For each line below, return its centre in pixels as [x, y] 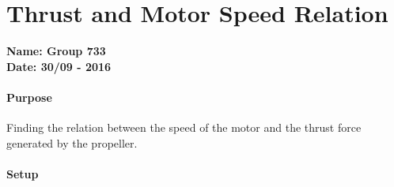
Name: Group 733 [56, 51]
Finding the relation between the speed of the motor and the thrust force [184, 127]
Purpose [29, 97]
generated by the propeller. [72, 142]
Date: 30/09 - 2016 [59, 66]
